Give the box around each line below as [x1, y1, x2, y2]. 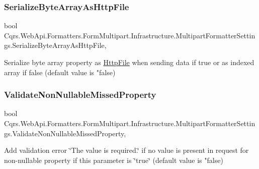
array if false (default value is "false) [4, 67, 116, 77]
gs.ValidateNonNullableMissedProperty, [4, 128, 126, 138]
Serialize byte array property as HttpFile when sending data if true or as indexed [4, 57, 254, 67]
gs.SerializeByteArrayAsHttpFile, [4, 40, 107, 50]
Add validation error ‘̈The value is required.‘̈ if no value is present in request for [4, 145, 249, 155]
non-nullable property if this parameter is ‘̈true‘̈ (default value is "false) [4, 154, 223, 165]
